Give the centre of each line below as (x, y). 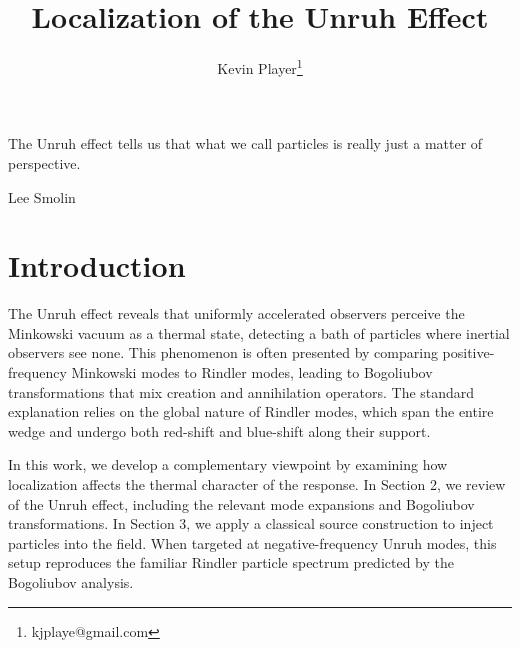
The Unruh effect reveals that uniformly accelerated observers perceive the (236, 313)
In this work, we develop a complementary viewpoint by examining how (228, 464)
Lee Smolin (42, 196)
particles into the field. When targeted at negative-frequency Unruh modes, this (252, 542)
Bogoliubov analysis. (71, 582)
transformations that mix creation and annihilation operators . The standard (241, 391)
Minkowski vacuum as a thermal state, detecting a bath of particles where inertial (259, 332)
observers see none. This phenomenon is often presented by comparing (223, 352)
